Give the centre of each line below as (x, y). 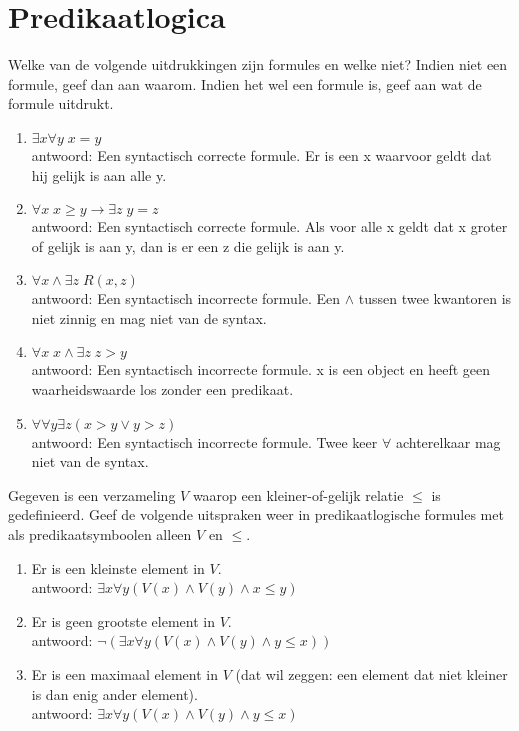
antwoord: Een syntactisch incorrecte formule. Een (186, 298)
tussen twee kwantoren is (435, 298)
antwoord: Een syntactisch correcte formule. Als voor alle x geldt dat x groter (269, 226)
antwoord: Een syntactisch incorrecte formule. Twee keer (204, 441)
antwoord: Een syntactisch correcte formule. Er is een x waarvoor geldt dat (261, 154)
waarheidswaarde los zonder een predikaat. (162, 389)
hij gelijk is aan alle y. (99, 174)
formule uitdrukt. (61, 103)
